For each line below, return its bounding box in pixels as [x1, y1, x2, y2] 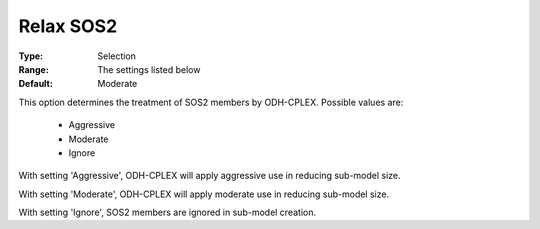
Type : [18, 50, 44, 62]
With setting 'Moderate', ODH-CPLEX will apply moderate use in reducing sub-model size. [18, 188, 390, 200]
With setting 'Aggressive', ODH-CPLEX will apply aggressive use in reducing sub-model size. [18, 170, 401, 182]
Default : [18, 78, 54, 90]
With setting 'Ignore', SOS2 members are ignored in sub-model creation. [18, 206, 317, 219]
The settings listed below [97, 63, 201, 75]
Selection [97, 50, 137, 62]
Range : [18, 63, 49, 75]
